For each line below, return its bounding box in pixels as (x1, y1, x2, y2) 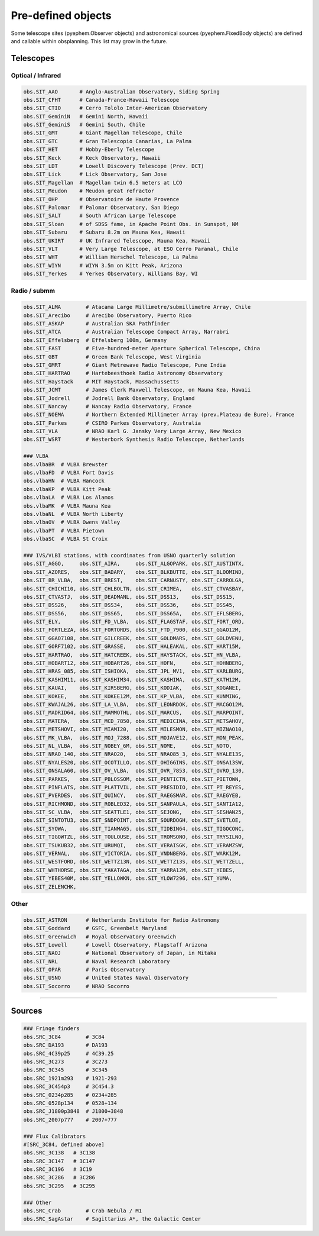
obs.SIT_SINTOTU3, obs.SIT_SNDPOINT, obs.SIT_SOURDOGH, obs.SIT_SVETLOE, (23, 817, 242, 824)
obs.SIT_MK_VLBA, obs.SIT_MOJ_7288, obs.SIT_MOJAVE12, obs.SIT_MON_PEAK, (23, 734, 245, 741)
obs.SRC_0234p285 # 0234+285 (23, 1092, 118, 1098)
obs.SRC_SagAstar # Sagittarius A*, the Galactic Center (23, 1216, 201, 1222)
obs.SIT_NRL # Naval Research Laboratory (23, 958, 170, 964)
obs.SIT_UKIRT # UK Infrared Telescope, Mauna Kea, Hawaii (23, 237, 211, 244)
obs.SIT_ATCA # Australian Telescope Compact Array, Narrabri (23, 328, 229, 335)
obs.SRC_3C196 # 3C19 (23, 1166, 93, 1173)
